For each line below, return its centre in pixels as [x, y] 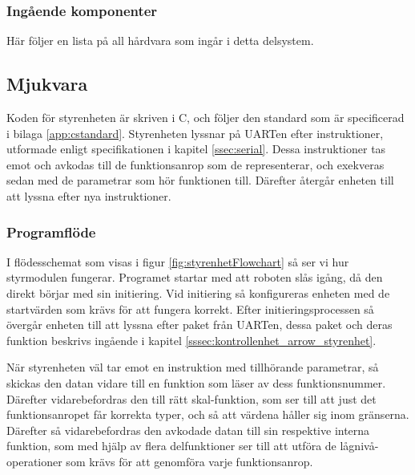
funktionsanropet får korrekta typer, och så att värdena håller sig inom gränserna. [208, 414]
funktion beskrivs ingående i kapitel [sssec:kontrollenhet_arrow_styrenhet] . [191, 340]
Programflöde [51, 231]
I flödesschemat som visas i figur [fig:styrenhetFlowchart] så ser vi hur [178, 261]
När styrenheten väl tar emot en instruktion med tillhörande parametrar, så [193, 367]
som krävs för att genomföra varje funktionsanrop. [189, 461]
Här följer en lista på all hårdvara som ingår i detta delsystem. [160, 41]
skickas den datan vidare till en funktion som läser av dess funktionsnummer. [196, 382]
